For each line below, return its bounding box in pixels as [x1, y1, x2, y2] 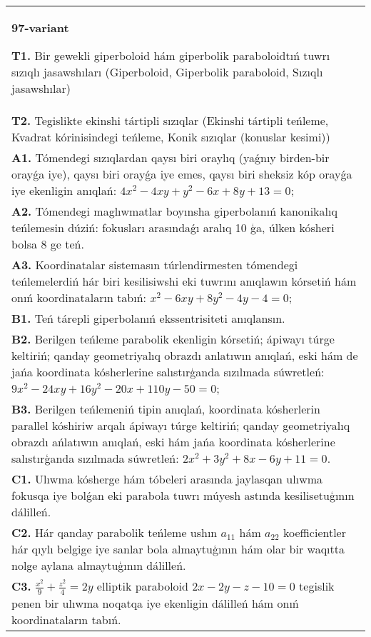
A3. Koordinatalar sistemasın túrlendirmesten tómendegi [11, 256, 298, 273]
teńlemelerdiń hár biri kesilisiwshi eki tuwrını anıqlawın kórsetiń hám [11, 273, 357, 289]
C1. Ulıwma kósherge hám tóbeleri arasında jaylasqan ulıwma [11, 471, 323, 487]
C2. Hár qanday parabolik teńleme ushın [11, 524, 218, 541]
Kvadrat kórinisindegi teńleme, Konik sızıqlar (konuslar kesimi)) [11, 129, 330, 145]
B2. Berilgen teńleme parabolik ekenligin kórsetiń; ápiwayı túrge [11, 331, 335, 347]
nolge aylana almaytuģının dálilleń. [11, 557, 186, 573]
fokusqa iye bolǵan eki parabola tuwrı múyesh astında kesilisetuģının [11, 487, 355, 503]
